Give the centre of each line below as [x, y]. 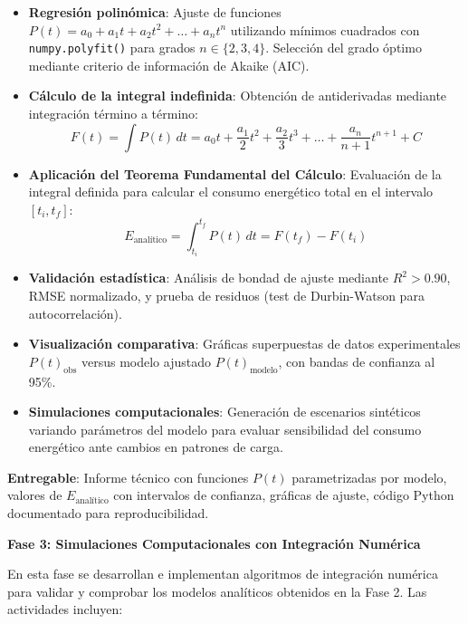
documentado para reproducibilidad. [108, 513]
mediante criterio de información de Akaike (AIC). [169, 65]
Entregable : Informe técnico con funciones [128, 477]
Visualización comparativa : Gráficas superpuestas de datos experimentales [244, 344]
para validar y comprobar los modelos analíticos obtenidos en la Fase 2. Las [217, 591]
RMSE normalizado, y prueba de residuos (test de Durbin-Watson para [226, 295]
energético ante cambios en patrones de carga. [156, 447]
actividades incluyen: [65, 609]
